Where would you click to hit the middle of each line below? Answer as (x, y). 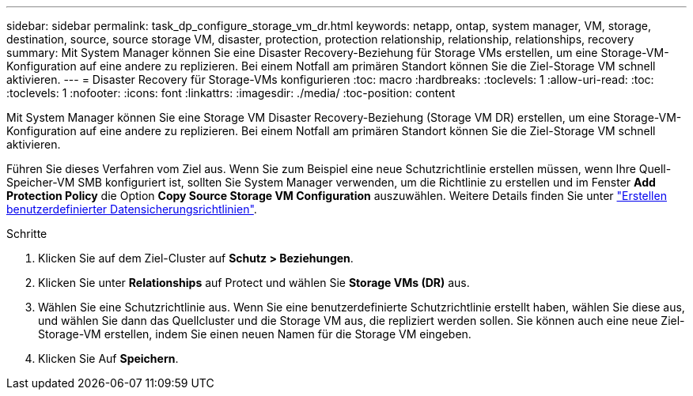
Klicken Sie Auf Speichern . (108, 358)
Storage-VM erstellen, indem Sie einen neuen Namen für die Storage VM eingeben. (255, 334)
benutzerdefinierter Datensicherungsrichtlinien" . (132, 209)
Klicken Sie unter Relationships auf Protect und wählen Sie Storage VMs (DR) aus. (254, 283)
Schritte (27, 234)
